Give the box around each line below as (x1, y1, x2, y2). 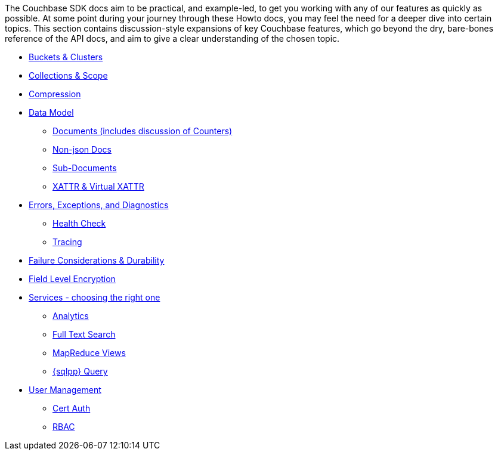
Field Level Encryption (29, 274, 116, 284)
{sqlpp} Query (52, 366, 108, 376)
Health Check (52, 218, 106, 228)
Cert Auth (52, 403, 91, 413)
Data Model (29, 107, 74, 117)
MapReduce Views (52, 348, 126, 358)
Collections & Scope (29, 70, 108, 81)
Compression (29, 89, 81, 99)
